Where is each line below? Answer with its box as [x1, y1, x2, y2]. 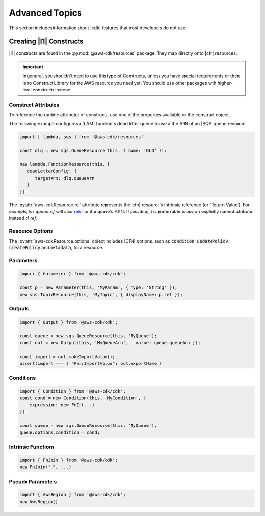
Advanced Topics [9, 7, 82, 18]
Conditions [9, 374, 36, 381]
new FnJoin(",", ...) [19, 464, 72, 470]
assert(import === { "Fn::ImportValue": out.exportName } [19, 361, 162, 366]
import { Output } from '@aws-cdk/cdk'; [19, 319, 118, 325]
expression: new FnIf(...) [29, 402, 95, 408]
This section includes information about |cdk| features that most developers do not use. [9, 25, 186, 30]
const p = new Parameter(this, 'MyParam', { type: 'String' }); [19, 285, 178, 290]
